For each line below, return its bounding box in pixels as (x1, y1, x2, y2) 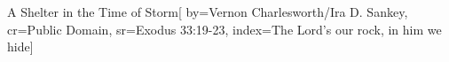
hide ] (7, 37, 34, 56)
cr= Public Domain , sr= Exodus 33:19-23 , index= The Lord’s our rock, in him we (7, 19, 442, 38)
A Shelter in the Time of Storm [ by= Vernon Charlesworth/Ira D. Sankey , (7, 3, 408, 20)
